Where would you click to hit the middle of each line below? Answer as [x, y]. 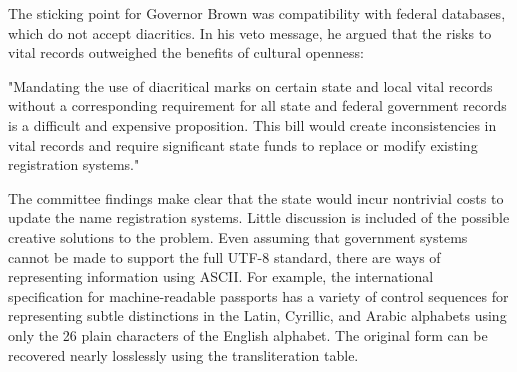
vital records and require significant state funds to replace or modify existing [243, 144]
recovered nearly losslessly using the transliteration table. [183, 354]
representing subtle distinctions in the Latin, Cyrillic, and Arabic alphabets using [257, 315]
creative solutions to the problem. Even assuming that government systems [238, 236]
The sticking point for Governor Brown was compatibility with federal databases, [257, 13]
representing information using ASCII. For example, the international [221, 276]
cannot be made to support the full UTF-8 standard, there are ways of [224, 256]
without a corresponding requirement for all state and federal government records [257, 105]
